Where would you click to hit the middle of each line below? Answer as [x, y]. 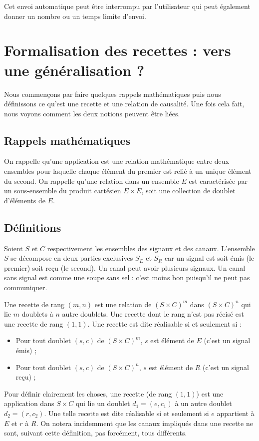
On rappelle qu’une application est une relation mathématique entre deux [117, 161]
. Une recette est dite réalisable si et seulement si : [165, 323]
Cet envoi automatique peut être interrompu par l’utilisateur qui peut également [127, 6]
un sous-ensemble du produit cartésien [63, 191]
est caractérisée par [218, 181]
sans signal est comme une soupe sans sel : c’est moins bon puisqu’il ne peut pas [127, 277]
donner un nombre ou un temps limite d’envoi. [75, 16]
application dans [29, 403]
